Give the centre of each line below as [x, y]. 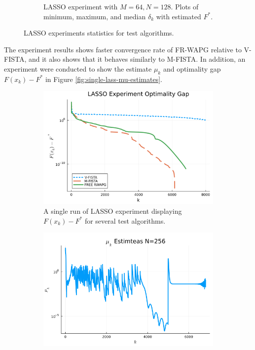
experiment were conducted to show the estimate [78, 68]
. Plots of [185, 6]
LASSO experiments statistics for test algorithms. [99, 33]
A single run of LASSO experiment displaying [113, 211]
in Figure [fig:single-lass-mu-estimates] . [104, 79]
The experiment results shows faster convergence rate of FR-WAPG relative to [123, 49]
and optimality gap [192, 68]
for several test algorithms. [125, 220]
